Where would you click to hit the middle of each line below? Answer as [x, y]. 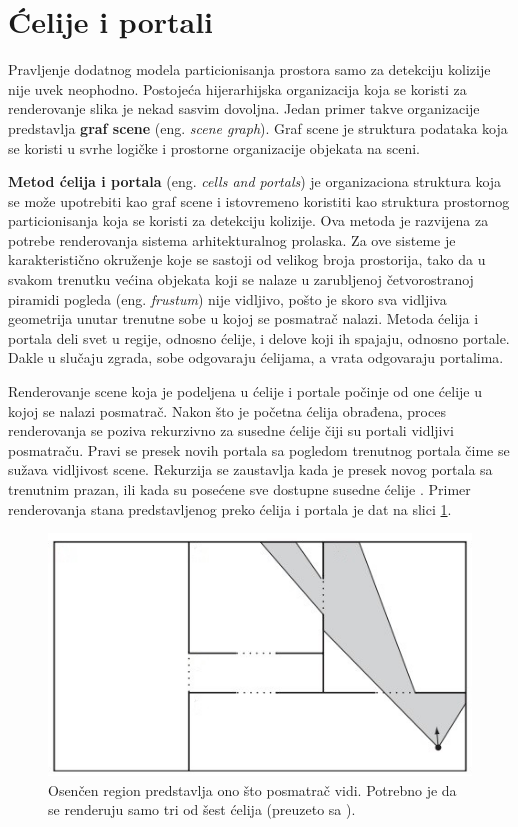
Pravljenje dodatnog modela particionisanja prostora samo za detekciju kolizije [249, 69]
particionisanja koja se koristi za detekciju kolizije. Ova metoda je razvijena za [248, 220]
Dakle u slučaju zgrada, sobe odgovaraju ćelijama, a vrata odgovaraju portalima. [256, 357]
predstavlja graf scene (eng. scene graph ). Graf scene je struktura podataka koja [258, 127]
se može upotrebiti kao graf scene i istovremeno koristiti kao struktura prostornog [259, 200]
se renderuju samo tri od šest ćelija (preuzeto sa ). [202, 809]
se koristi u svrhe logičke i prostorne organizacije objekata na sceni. [214, 147]
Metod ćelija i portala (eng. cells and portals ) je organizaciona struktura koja [255, 181]
